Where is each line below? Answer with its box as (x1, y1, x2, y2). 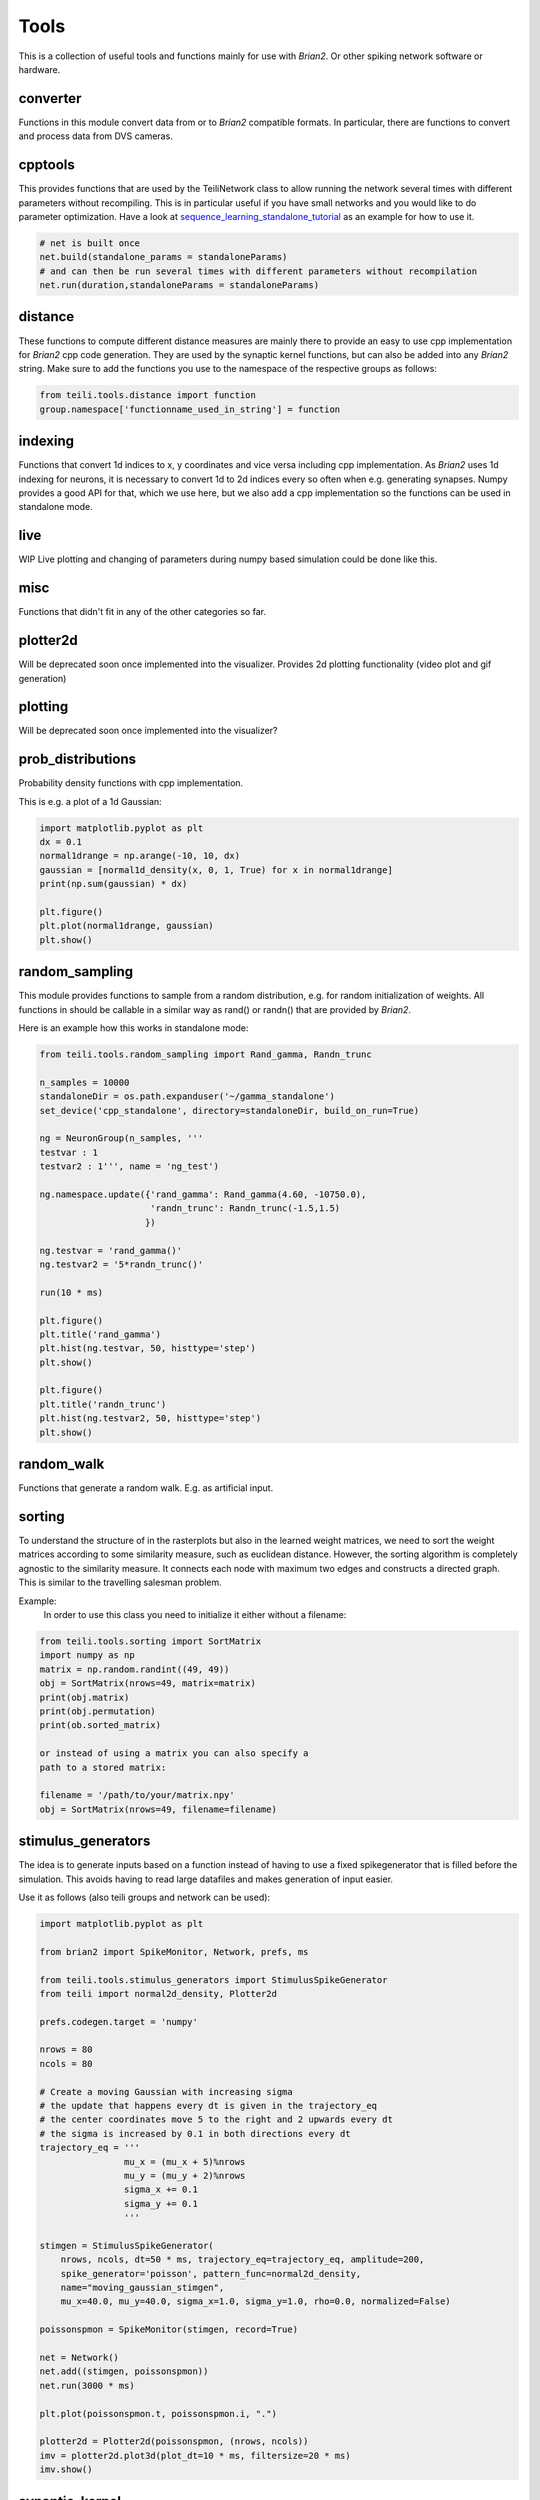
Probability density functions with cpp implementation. (18, 777, 244, 789)
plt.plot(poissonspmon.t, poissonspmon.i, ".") (39, 2408, 277, 2419)
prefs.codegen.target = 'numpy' (39, 2016, 199, 2027)
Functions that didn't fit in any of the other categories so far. (18, 606, 267, 618)
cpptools (18, 156, 75, 174)
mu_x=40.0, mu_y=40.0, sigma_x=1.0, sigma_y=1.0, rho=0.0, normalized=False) (60, 2296, 452, 2307)
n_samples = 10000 (39, 1076, 130, 1088)
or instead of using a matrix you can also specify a (39, 1748, 309, 1759)
